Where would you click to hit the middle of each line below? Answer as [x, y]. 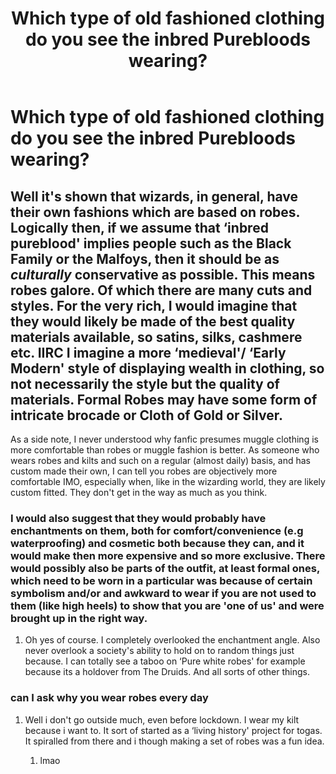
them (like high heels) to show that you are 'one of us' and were [167, 605]
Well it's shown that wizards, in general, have [154, 196]
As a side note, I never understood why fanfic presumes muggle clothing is [164, 439]
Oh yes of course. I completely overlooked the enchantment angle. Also [172, 640]
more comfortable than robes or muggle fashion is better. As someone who [165, 450]
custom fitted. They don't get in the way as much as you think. [139, 492]
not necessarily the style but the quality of [145, 383]
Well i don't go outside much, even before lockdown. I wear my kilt [162, 719]
